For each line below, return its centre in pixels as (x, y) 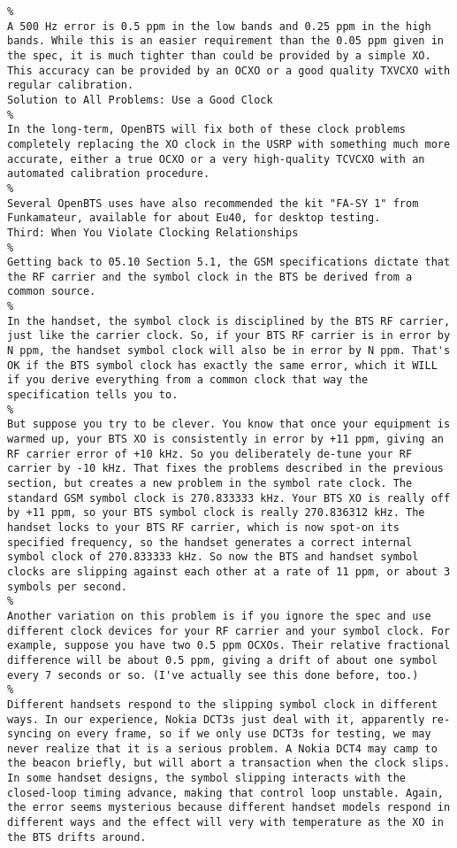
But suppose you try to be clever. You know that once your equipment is (229, 424)
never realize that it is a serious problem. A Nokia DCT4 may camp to (222, 748)
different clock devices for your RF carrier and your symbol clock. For (229, 631)
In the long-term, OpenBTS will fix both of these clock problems (207, 130)
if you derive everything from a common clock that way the (188, 380)
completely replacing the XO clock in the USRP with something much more (229, 144)
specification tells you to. (93, 395)
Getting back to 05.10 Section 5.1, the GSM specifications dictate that (229, 262)
